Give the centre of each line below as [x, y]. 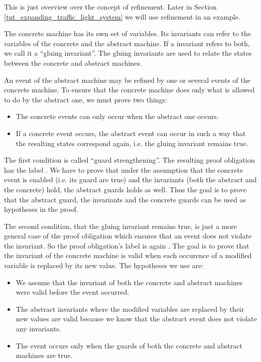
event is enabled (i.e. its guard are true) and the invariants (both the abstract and [130, 179]
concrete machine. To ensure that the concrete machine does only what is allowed [129, 90]
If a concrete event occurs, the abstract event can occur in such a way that [131, 133]
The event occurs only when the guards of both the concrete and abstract [129, 345]
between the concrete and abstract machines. [73, 63]
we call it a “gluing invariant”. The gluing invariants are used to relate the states [128, 53]
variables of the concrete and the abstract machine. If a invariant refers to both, [127, 43]
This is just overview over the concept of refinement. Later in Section [110, 7]
